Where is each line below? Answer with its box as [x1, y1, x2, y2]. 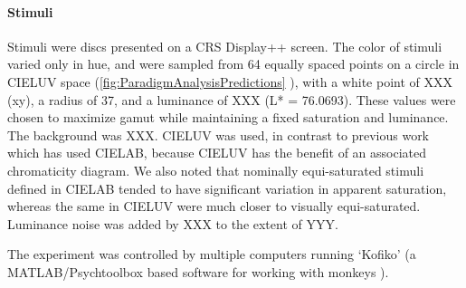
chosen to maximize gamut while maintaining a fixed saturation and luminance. [7, 108, 449, 127]
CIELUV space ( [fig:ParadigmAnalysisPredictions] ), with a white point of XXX [7, 72, 452, 91]
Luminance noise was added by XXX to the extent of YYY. [7, 214, 338, 233]
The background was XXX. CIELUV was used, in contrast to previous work [7, 125, 430, 144]
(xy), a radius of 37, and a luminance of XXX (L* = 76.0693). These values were [7, 90, 456, 109]
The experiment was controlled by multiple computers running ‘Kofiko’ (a [7, 245, 416, 264]
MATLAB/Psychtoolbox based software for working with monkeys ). [7, 262, 389, 281]
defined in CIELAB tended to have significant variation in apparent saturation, [7, 178, 447, 197]
